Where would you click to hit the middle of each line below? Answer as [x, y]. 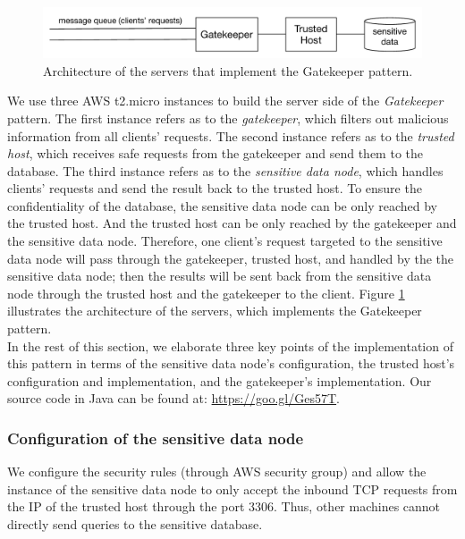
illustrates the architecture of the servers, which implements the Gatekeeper [215, 311]
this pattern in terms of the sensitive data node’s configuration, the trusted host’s [231, 363]
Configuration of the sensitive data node [156, 438]
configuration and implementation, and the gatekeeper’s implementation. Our [220, 380]
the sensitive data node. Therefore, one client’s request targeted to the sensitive [225, 241]
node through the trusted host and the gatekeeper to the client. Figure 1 [206, 293]
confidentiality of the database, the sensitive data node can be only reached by [222, 205]
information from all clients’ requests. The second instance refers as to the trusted [231, 135]
